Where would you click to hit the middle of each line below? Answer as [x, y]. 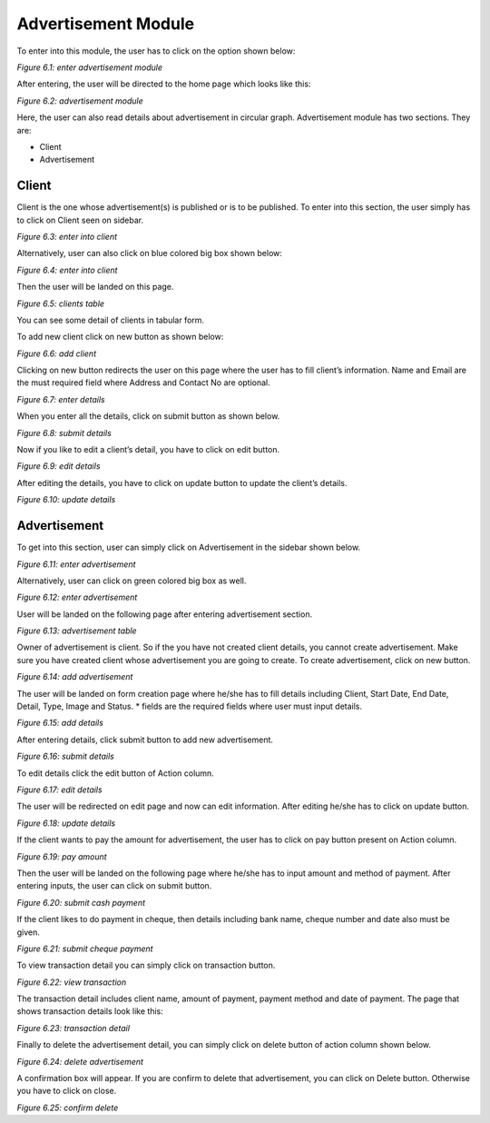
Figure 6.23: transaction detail [73, 1028]
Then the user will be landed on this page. [95, 287]
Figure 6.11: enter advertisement [76, 564]
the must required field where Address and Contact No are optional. [144, 383]
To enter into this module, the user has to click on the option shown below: [156, 51]
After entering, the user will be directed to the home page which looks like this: [164, 84]
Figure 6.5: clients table [60, 303]
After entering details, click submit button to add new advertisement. [145, 740]
